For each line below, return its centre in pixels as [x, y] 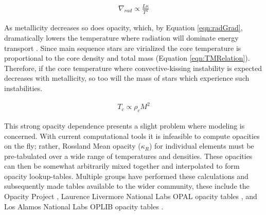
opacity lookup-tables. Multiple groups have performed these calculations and [126, 176]
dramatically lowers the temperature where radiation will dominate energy [121, 38]
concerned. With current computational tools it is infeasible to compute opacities [132, 136]
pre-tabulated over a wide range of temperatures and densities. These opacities [128, 156]
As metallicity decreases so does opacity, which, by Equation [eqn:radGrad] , [123, 28]
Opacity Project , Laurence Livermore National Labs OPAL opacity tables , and [131, 196]
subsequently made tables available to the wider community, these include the [127, 186]
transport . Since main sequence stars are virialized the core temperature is [123, 48]
